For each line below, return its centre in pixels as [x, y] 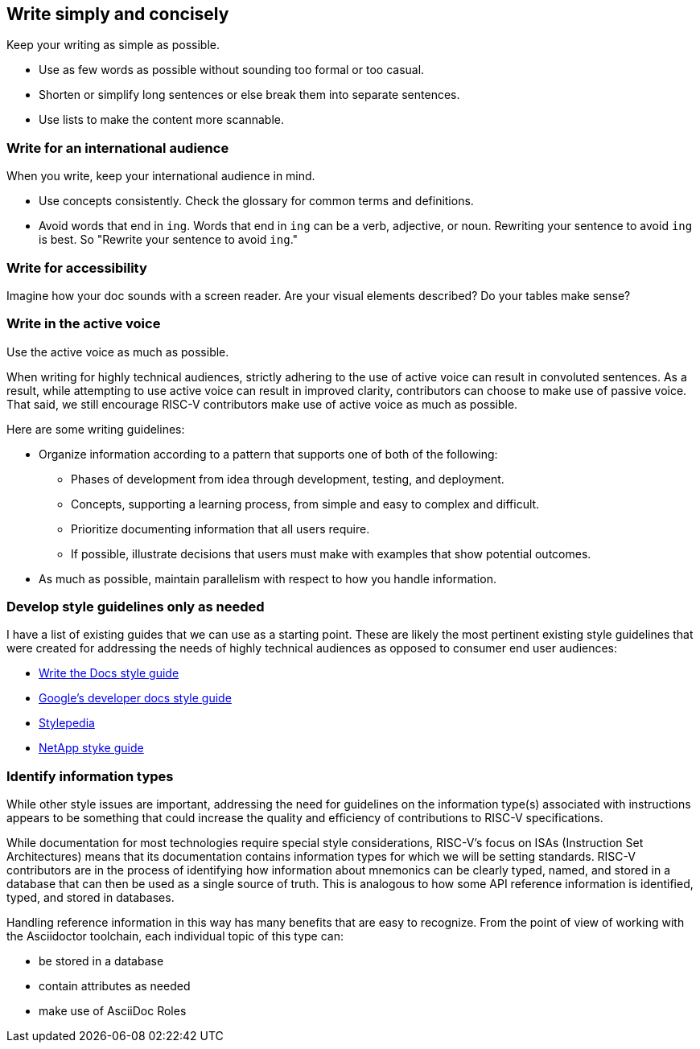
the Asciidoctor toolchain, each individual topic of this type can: [175, 936]
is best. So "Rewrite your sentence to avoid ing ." [169, 240]
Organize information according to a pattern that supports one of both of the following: [268, 454]
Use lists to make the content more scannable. [161, 120]
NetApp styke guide [91, 748]
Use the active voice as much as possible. [118, 352]
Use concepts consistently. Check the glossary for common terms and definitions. [256, 201]
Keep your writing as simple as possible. [113, 45]
